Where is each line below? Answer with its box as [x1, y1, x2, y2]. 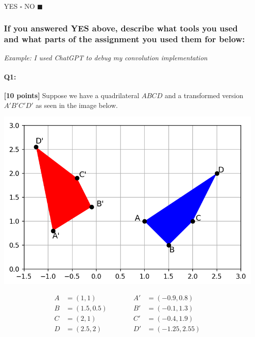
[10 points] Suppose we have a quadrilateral [4, 90, 139, 101]
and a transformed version [164, 90, 243, 101]
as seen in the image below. [35, 100, 118, 110]
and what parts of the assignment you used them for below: [4, 33, 245, 45]
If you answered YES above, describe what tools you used [4, 22, 238, 34]
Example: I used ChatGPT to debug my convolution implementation [4, 52, 207, 62]
